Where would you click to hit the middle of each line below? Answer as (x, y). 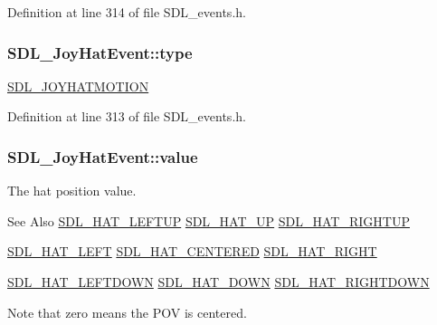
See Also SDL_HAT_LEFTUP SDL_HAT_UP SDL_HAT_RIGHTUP (209, 220)
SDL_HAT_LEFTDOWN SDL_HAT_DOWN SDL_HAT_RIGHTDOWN (218, 282)
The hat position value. (72, 191)
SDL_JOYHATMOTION (78, 86)
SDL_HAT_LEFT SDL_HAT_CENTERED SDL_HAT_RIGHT (192, 251)
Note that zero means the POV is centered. (127, 312)
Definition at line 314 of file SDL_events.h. (127, 12)
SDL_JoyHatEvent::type (100, 52)
